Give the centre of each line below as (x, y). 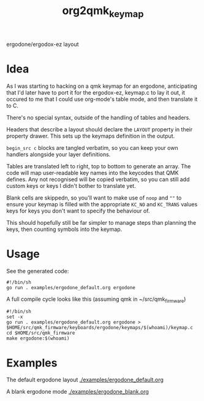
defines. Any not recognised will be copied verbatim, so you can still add (98, 179)
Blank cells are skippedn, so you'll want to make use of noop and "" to (94, 198)
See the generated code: (38, 271)
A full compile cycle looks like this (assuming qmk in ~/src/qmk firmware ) (96, 300)
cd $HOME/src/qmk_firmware (41, 333)
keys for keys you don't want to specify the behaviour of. (78, 211)
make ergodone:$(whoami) (38, 338)
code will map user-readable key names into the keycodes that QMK (93, 173)
